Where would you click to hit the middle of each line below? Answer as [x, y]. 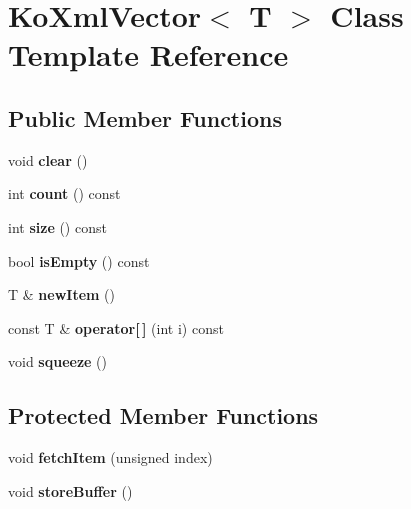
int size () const [57, 226]
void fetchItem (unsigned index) [110, 457]
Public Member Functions [145, 117]
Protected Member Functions [163, 415]
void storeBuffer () [70, 490]
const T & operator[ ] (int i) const [116, 327]
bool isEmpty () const [79, 260]
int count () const [64, 193]
